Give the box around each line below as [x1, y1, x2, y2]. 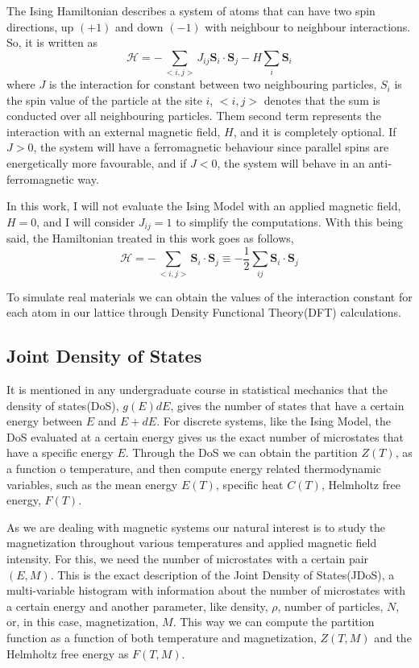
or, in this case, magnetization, [6, 613, 159, 630]
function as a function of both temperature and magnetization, [6, 629, 317, 645]
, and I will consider [36, 213, 135, 230]
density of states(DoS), [6, 396, 119, 413]
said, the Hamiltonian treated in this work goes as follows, [6, 230, 294, 247]
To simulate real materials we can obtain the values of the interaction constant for [6, 288, 413, 305]
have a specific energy [6, 444, 114, 461]
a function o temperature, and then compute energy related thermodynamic [6, 460, 381, 477]
